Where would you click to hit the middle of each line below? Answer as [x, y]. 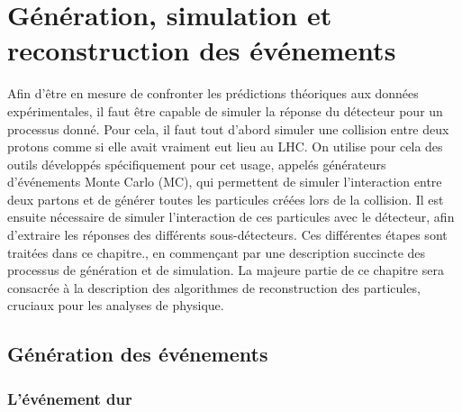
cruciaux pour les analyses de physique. [116, 305]
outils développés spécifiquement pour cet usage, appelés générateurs [197, 164]
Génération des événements [138, 354]
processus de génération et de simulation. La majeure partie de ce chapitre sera [226, 270]
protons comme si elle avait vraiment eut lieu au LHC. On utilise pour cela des [225, 146]
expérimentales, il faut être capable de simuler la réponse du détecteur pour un [225, 110]
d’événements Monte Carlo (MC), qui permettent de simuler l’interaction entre [225, 182]
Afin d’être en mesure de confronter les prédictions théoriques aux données [213, 93]
